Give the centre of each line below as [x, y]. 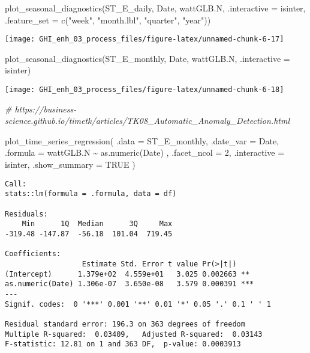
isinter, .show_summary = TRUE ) [70, 164]
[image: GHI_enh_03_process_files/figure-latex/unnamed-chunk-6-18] [145, 90]
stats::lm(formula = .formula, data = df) [91, 194]
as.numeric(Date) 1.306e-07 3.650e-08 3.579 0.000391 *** [130, 284]
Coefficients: [33, 254]
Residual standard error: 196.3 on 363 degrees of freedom [125, 324]
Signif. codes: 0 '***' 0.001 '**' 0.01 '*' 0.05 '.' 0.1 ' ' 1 [138, 304]
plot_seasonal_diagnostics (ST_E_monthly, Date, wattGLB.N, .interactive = [148, 58]
